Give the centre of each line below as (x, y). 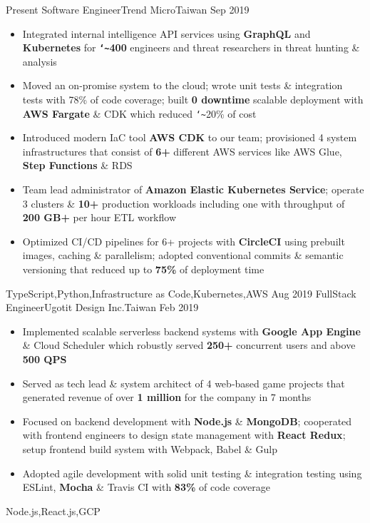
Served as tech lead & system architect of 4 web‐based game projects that (184, 383)
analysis (40, 61)
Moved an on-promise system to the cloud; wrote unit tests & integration (183, 85)
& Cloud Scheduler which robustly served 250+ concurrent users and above (189, 345)
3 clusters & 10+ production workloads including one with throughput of (184, 203)
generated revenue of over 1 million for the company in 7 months (167, 397)
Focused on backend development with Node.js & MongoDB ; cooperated (187, 421)
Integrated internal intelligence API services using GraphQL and (166, 33)
